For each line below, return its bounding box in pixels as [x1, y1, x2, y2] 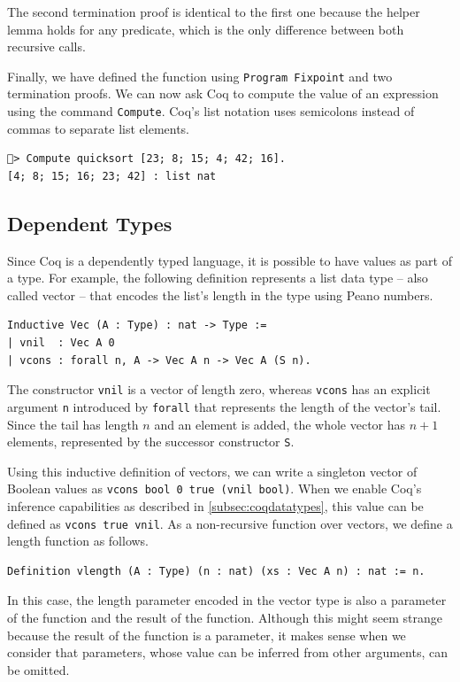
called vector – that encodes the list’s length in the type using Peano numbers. [7, 285, 433, 304]
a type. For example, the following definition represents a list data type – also [7, 268, 428, 287]
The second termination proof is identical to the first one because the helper [7, 3, 420, 20]
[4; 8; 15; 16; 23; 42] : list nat [7, 169, 217, 182]
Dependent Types [7, 209, 172, 236]
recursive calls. [7, 37, 86, 56]
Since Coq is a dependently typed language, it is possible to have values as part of [7, 251, 452, 269]
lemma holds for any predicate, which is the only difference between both [7, 19, 404, 38]
